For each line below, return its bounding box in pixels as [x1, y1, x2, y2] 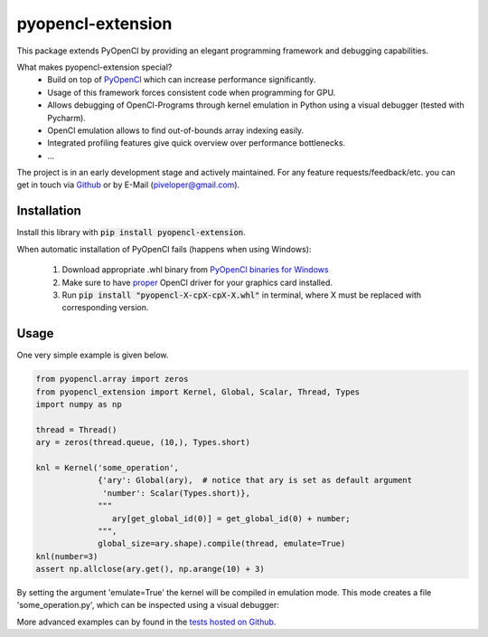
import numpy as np [35, 399, 122, 409]
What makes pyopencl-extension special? [16, 62, 173, 72]
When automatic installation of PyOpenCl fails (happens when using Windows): [16, 243, 312, 254]
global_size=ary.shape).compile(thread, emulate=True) [98, 538, 346, 549]
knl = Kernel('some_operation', [35, 462, 180, 472]
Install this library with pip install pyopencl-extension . [16, 227, 246, 238]
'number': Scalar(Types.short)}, [102, 488, 250, 498]
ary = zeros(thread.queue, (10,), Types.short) [35, 437, 250, 448]
